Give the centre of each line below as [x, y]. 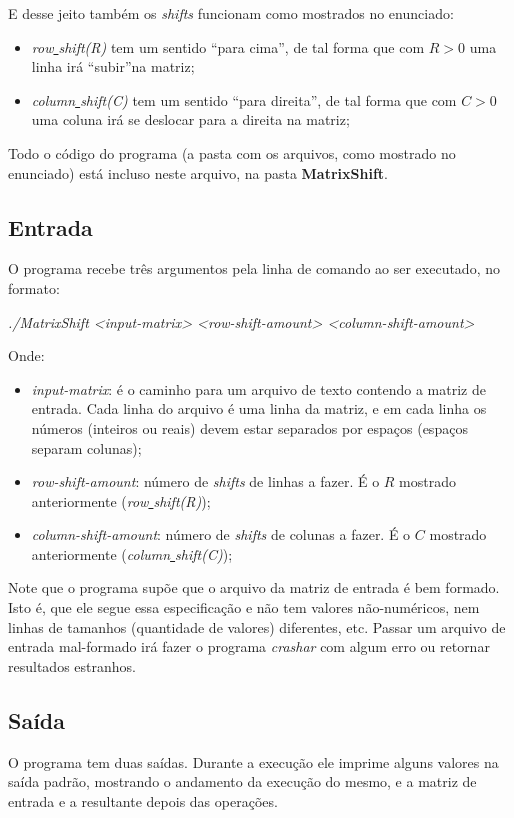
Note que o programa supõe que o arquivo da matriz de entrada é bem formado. [254, 587]
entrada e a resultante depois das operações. [143, 800]
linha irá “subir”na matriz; [113, 66]
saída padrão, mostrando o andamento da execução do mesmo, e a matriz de [242, 781]
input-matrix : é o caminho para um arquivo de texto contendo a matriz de [258, 388]
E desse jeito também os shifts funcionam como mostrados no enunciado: [231, 13]
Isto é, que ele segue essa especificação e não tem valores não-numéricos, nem [244, 607]
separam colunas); [86, 447]
